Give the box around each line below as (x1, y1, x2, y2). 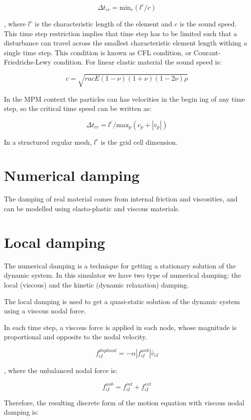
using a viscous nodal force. (4, 306, 86, 316)
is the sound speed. (180, 19, 237, 28)
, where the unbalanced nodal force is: (4, 365, 118, 375)
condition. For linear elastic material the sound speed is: (53, 57, 222, 67)
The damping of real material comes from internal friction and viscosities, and (4, 194, 238, 204)
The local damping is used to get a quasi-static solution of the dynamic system (4, 296, 240, 306)
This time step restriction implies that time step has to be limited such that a (4, 28, 237, 38)
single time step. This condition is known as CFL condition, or (4, 47, 191, 57)
